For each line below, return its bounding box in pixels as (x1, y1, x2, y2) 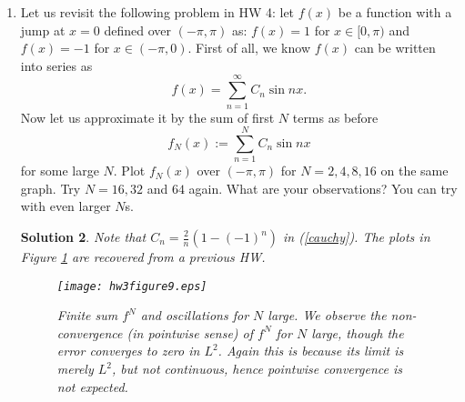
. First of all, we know (187, 38, 311, 57)
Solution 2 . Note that (20, 227, 147, 246)
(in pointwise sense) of (126, 323, 254, 342)
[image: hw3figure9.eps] (56, 279, 207, 293)
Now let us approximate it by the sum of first (20, 107, 275, 126)
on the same (380, 161, 449, 180)
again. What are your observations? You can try (188, 178, 458, 197)
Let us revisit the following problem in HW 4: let (20, 3, 295, 21)
